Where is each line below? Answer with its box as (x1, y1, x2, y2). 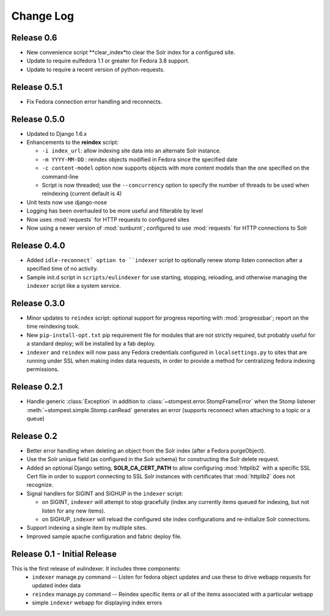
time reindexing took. (26, 323, 80, 330)
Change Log (11, 9, 75, 23)
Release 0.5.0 (11, 114, 65, 124)
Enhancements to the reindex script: (26, 138, 119, 146)
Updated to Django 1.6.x (26, 130, 87, 137)
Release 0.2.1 (11, 381, 63, 392)
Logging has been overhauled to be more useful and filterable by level (26, 207, 204, 214)
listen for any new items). (42, 507, 106, 514)
